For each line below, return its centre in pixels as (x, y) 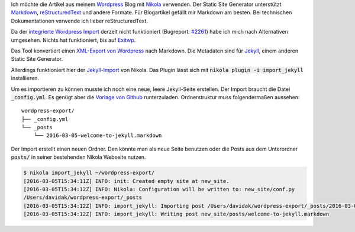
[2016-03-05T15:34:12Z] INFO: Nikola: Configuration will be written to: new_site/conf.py (159, 189)
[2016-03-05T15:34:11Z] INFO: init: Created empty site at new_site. (126, 181)
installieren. (25, 78)
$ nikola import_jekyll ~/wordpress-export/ (89, 173)
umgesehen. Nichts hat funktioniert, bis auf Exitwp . (73, 40)
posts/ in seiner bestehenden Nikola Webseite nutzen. (78, 157)
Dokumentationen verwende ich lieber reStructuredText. (79, 21)
